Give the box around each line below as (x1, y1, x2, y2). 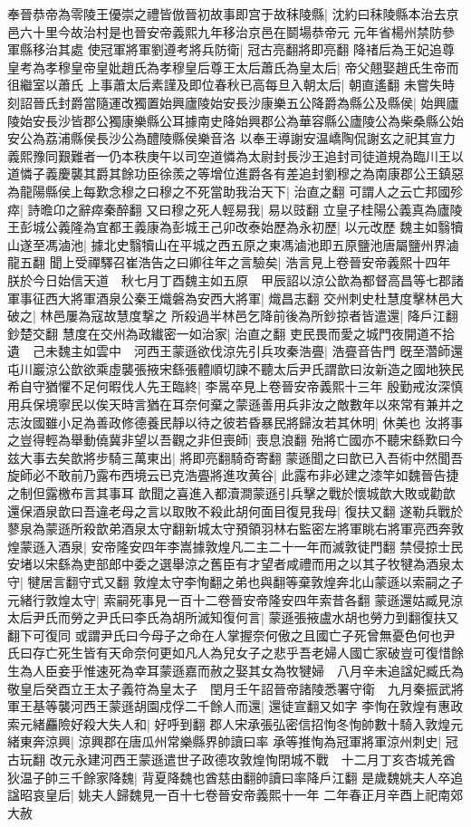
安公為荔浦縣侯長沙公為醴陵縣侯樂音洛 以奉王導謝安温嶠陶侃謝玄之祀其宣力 (7, 129, 456, 148)
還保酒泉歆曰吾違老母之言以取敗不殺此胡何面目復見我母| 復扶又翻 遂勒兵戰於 (7, 501, 464, 520)
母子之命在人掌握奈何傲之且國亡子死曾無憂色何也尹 (150, 625, 456, 644)
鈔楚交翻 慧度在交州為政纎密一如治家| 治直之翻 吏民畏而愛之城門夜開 (7, 323, 417, 342)
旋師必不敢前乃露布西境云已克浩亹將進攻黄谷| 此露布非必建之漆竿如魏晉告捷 (7, 466, 459, 485)
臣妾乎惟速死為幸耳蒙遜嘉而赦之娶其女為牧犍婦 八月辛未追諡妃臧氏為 (44, 660, 464, 679)
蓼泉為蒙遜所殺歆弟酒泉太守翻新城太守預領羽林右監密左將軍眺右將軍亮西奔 (7, 519, 451, 538)
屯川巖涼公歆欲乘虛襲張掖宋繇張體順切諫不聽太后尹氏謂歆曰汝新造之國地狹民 (7, 359, 464, 378)
